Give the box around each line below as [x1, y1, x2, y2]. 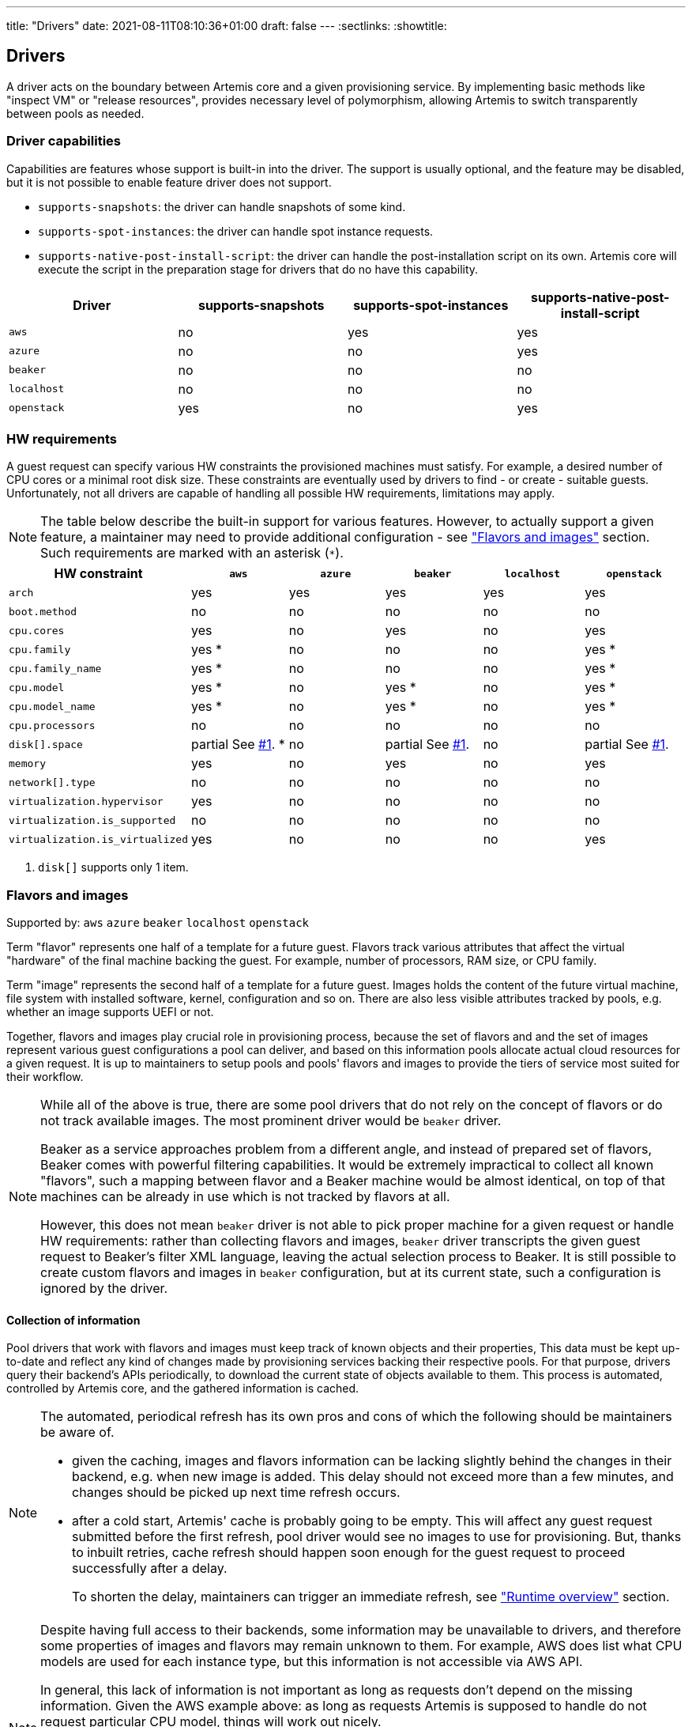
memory [9, 757, 46, 769]
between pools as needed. [6, 106, 145, 120]
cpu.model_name [9, 700, 96, 712]
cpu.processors [9, 719, 96, 731]
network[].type [9, 776, 96, 788]
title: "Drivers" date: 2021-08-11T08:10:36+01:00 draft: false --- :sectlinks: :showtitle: [6, 19, 447, 32]
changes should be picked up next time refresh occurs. [72, 1484, 401, 1501]
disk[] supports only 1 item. [38, 860, 189, 875]
